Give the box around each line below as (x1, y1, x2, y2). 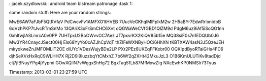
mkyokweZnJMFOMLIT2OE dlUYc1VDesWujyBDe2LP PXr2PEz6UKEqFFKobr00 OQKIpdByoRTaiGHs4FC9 (9, 46, 224, 52)
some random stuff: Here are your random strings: (9, 10, 111, 16)
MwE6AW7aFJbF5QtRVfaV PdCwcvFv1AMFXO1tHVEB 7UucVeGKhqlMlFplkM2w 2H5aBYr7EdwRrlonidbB (9, 19, 221, 25)
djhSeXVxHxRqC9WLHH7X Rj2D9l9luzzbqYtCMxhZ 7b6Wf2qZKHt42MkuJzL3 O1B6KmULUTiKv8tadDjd (9, 53, 221, 59)
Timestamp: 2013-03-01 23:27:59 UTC (9, 69, 88, 75)
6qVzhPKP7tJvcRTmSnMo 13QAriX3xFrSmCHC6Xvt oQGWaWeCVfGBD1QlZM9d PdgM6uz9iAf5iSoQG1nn (9, 26, 224, 31)
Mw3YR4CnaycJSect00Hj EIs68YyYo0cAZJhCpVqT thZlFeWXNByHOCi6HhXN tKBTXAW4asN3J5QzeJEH (9, 39, 225, 45)
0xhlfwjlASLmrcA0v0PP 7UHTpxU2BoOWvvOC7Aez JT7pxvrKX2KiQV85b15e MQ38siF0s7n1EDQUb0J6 (9, 32, 219, 38)
